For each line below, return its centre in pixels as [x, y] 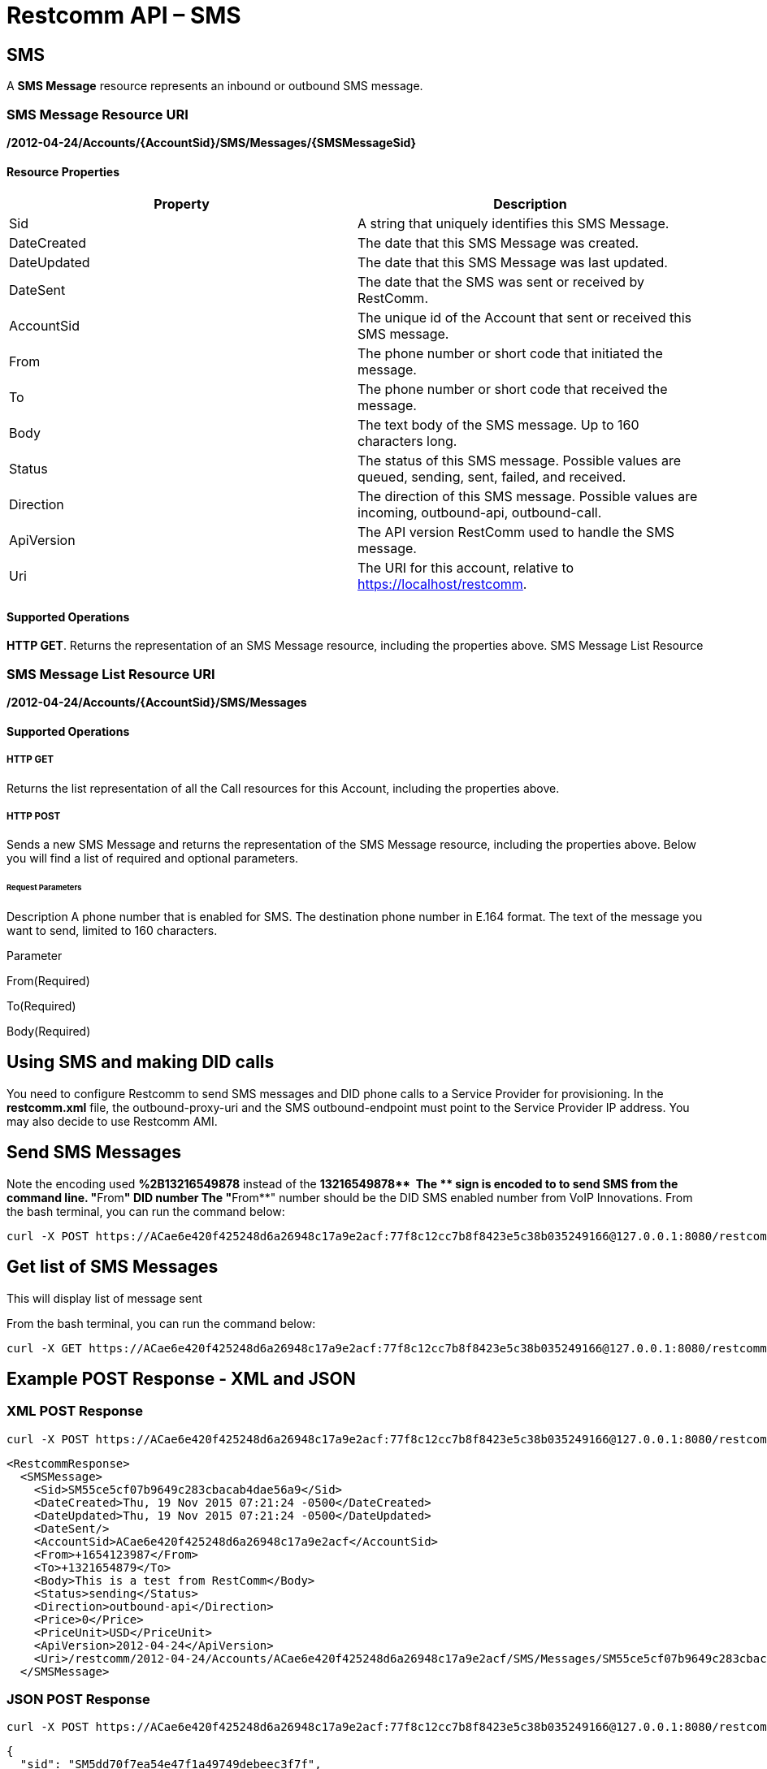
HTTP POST [34, 816]
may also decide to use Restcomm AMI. [112, 1121]
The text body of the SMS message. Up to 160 [498, 425]
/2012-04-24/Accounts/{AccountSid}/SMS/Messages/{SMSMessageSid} [212, 142]
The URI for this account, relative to [466, 568]
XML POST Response [75, 1411]
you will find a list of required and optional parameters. [153, 859]
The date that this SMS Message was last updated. [513, 263]
